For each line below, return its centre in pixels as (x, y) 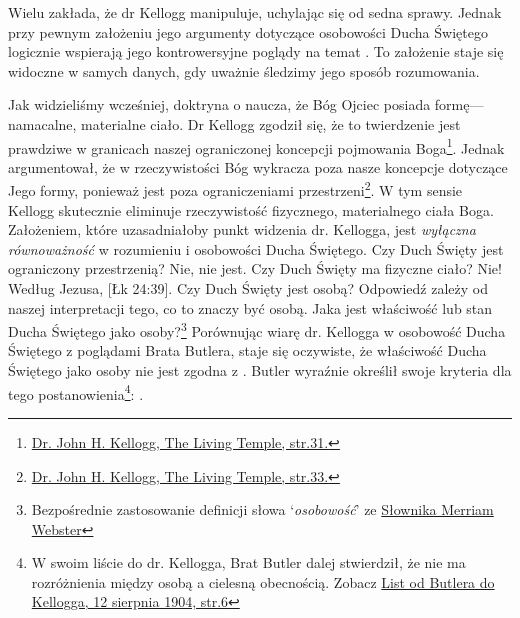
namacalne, (42, 123)
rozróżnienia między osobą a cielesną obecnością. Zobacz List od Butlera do (263, 581)
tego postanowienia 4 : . (76, 392)
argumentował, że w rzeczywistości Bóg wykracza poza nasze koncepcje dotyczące (258, 166)
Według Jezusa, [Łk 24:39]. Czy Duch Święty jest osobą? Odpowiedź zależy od (248, 288)
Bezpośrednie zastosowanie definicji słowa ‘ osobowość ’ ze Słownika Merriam (262, 509)
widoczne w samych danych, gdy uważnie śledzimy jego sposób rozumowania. (244, 70)
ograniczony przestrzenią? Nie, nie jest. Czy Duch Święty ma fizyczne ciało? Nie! (255, 268)
